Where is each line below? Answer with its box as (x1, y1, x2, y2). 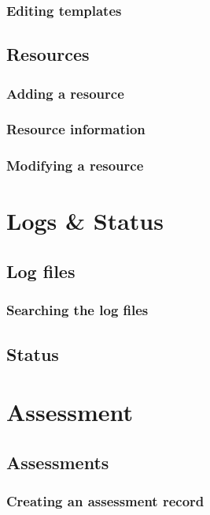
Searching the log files (6, 300, 149, 320)
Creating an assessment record (6, 491, 204, 511)
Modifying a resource (6, 156, 144, 175)
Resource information (6, 119, 146, 139)
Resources (6, 42, 90, 66)
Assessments (6, 449, 109, 474)
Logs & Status (6, 205, 164, 237)
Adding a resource (6, 83, 124, 103)
